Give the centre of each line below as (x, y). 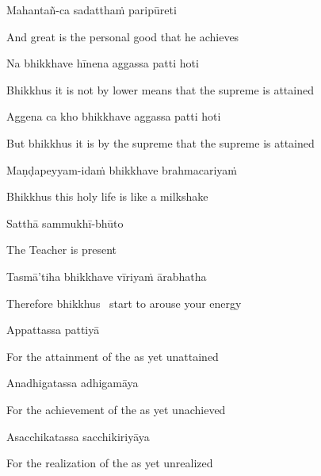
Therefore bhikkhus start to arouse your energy (124, 303)
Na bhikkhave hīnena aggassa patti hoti (103, 63)
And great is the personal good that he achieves (123, 36)
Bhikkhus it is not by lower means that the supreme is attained (160, 89)
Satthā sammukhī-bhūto (65, 223)
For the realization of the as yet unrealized (110, 463)
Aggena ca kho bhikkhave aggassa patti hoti (114, 116)
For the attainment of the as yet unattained (113, 356)
